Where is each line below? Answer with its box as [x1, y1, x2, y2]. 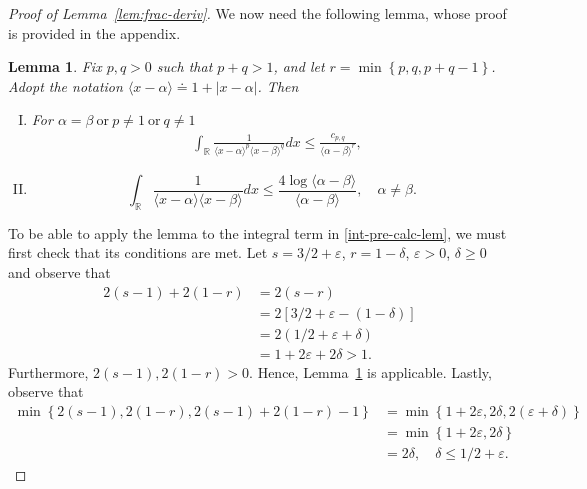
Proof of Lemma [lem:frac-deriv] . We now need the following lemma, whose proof [8, 3, 507, 23]
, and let [273, 56, 325, 77]
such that [156, 56, 213, 77]
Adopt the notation [8, 75, 123, 96]
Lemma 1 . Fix [8, 56, 102, 77]
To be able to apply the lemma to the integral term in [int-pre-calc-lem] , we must [8, 222, 507, 243]
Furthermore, [8, 361, 89, 382]
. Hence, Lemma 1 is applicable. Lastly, [249, 361, 492, 382]
